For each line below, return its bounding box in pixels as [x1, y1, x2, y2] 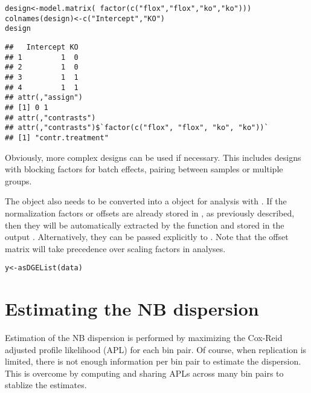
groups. [5, 174, 32, 187]
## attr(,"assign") [5, 93, 83, 102]
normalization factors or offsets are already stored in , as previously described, [5, 206, 295, 219]
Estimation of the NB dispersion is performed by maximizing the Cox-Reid [5, 331, 283, 344]
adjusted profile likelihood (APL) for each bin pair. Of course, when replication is [5, 343, 307, 356]
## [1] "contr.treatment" [5, 133, 109, 142]
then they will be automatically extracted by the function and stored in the [5, 218, 284, 231]
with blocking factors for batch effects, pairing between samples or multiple [5, 163, 283, 175]
